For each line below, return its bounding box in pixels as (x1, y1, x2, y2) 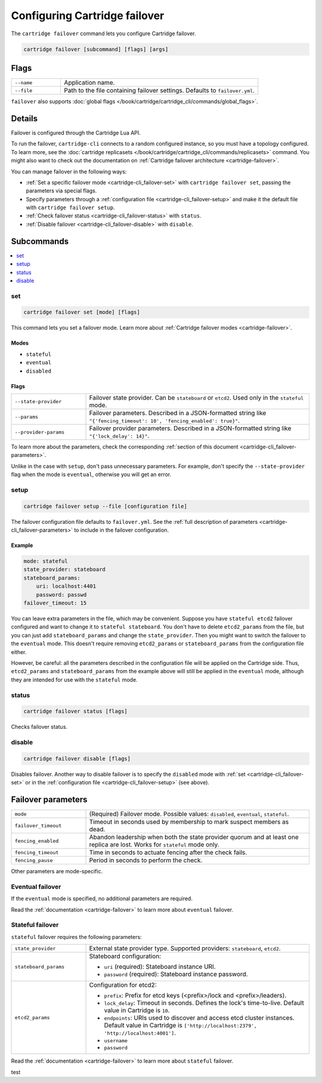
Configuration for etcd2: (89, 981, 157, 989)
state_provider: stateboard (23, 566, 106, 573)
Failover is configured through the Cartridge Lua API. (11, 129, 141, 136)
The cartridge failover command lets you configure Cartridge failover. (11, 30, 196, 37)
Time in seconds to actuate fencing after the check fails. (89, 848, 247, 857)
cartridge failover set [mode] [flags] (23, 309, 140, 316)
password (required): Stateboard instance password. (104, 970, 248, 978)
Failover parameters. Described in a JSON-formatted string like (89, 409, 267, 418)
